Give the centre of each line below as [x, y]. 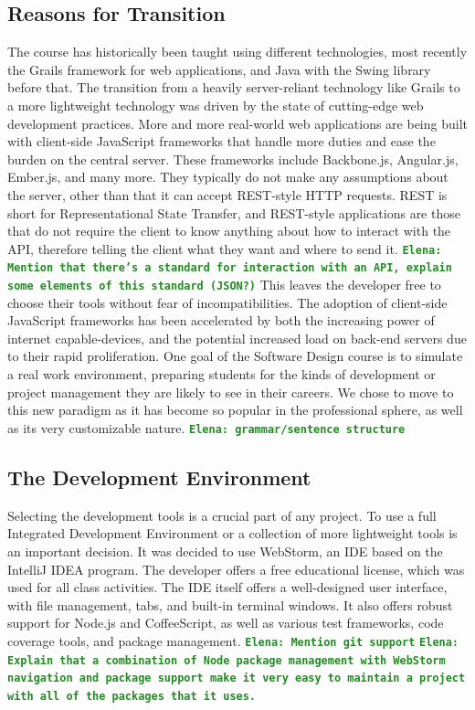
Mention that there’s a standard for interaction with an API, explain [230, 268]
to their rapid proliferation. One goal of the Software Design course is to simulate [235, 356]
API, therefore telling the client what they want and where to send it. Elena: [225, 248]
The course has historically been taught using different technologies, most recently [237, 52]
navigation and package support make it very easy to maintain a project [237, 678]
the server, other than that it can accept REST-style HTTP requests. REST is [227, 194]
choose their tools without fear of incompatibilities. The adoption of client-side [227, 302]
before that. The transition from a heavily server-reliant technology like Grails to [234, 87]
